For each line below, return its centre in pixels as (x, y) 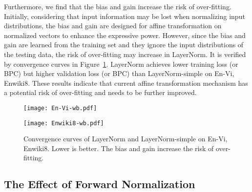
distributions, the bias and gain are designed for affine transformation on (113, 26)
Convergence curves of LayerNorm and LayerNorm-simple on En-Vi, (126, 139)
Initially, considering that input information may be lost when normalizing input (125, 16)
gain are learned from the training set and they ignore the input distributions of (124, 45)
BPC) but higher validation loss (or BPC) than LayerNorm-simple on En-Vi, (119, 73)
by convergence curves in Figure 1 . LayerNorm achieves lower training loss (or (121, 64)
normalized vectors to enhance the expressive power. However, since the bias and (125, 35)
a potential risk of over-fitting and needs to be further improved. (100, 92)
